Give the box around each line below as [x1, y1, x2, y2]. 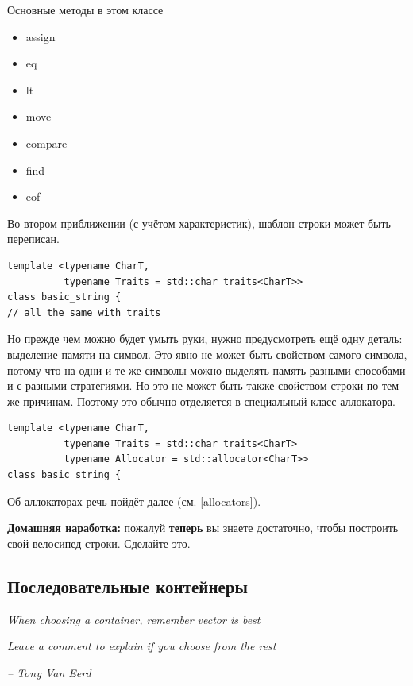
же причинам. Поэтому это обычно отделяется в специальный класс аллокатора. [7, 392, 396, 409]
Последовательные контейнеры [7, 573, 248, 598]
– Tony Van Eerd [7, 664, 91, 680]
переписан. [7, 230, 60, 247]
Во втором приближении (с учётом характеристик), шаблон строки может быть [7, 214, 391, 231]
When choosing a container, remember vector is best [7, 611, 261, 627]
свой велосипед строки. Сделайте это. [7, 534, 191, 551]
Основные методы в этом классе [7, 2, 164, 17]
